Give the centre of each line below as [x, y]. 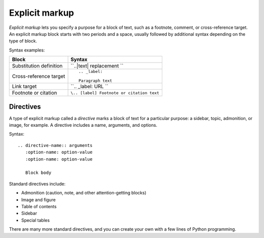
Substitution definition [37, 66]
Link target [24, 87]
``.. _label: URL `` [89, 87]
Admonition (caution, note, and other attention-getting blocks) [84, 193]
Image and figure [38, 200]
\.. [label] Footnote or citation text [115, 93]
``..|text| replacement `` [97, 66]
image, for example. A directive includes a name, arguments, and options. [83, 125]
